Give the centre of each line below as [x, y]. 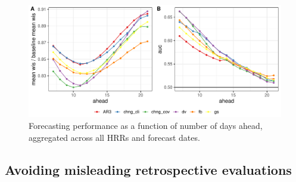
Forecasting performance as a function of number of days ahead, [146, 125]
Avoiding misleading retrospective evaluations [148, 169]
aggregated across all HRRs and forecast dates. [114, 137]
